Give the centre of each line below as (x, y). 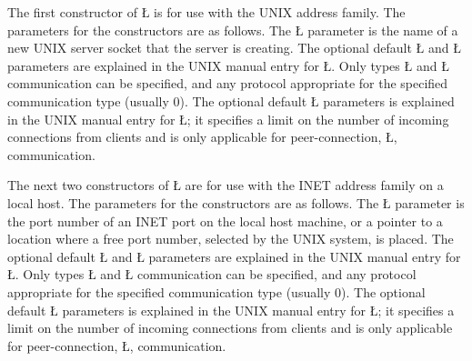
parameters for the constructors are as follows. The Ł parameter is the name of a (233, 30)
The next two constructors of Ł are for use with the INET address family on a (226, 185)
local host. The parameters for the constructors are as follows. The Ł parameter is (236, 202)
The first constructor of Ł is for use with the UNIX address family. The (206, 12)
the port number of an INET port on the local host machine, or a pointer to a (225, 221)
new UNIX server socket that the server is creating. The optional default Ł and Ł (235, 48)
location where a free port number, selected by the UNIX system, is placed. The (231, 239)
